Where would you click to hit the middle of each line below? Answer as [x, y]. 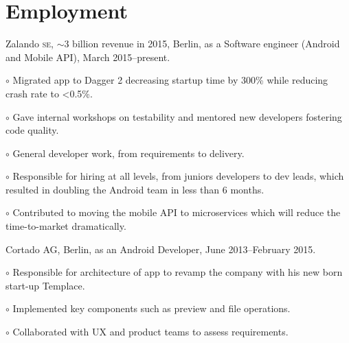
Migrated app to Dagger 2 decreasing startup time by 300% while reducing [170, 80]
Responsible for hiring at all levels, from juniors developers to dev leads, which [178, 176]
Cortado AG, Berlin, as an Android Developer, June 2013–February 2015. [161, 249]
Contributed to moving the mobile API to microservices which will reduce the [177, 212]
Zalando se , [30, 44]
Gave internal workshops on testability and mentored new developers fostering [177, 116]
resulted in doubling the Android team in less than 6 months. [135, 189]
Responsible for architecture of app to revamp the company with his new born [178, 272]
